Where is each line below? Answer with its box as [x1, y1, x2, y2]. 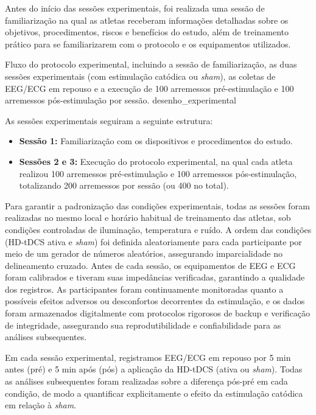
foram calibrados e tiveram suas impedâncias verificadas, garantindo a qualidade [5, 271, 305, 284]
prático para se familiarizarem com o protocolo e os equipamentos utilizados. [5, 37, 291, 50]
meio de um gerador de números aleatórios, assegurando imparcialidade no [5, 247, 283, 260]
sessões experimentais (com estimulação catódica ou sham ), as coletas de [5, 69, 276, 82]
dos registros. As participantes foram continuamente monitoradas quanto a [5, 282, 284, 295]
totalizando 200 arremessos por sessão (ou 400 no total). [19, 179, 229, 192]
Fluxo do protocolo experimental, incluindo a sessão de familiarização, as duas [5, 58, 297, 71]
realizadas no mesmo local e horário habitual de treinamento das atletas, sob [5, 211, 291, 224]
